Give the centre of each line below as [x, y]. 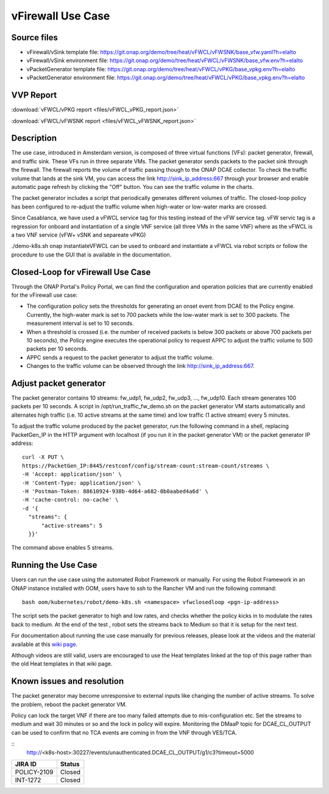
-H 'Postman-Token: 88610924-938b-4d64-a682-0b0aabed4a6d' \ [115, 491]
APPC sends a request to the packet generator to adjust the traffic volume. [120, 357]
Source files [34, 37]
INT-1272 [28, 780]
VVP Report [34, 95]
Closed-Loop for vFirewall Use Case [81, 272]
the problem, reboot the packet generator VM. [69, 704]
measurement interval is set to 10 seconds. [80, 324]
